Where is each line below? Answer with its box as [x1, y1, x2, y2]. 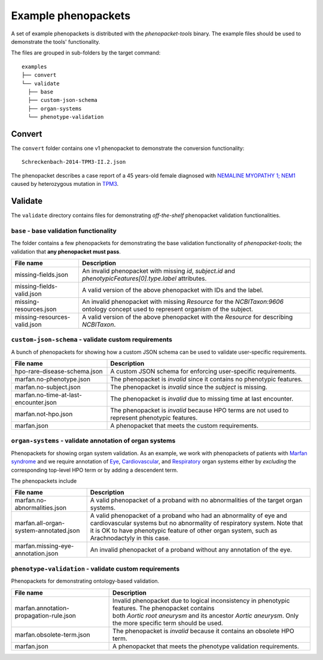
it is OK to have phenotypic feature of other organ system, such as [90, 526, 278, 535]
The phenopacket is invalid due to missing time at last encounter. [110, 394, 294, 403]
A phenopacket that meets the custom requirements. [110, 421, 259, 430]
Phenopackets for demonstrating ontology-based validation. [11, 577, 160, 584]
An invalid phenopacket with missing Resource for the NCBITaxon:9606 [81, 297, 284, 306]
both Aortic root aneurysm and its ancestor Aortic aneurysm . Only [112, 611, 299, 620]
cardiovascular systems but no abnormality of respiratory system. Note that [90, 519, 303, 528]
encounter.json [14, 399, 57, 407]
